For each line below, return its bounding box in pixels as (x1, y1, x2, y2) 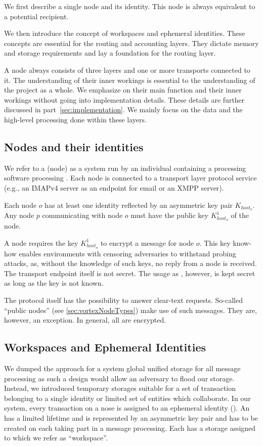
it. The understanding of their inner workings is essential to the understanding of (4, 74, 255, 85)
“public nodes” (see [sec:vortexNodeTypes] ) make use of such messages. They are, (4, 304, 257, 315)
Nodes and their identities (4, 139, 144, 154)
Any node (4, 210, 34, 220)
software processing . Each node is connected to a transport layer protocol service (4, 172, 257, 183)
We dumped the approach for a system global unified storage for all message (4, 363, 241, 374)
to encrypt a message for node (100, 237, 194, 248)
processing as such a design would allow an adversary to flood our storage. (4, 373, 235, 383)
